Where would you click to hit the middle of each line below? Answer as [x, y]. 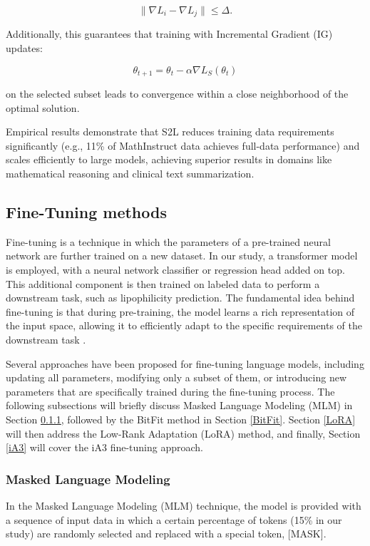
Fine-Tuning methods [86, 212]
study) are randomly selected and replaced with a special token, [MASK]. [166, 534]
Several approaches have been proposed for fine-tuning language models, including [185, 363]
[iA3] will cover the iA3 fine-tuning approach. [105, 447]
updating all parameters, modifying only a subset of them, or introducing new [176, 377]
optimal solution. [43, 107]
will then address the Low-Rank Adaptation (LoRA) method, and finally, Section [183, 433]
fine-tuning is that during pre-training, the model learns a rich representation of [180, 311]
